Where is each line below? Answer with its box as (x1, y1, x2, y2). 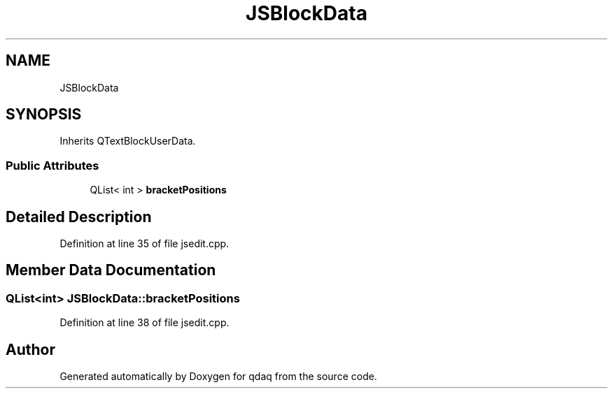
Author (6, 340, 55, 358)
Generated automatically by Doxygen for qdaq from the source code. (59, 370, 377, 383)
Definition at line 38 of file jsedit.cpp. (59, 316, 230, 329)
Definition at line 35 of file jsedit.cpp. (59, 238, 230, 250)
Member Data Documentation (6, 261, 216, 279)
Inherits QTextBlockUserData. (59, 135, 196, 147)
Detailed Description (6, 207, 152, 226)
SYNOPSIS (6, 105, 82, 124)
